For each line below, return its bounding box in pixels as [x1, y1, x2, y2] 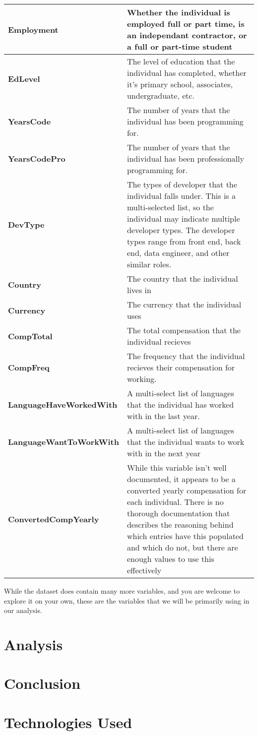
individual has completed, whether [127, 67, 247, 78]
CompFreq [8, 362, 50, 373]
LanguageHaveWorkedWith [8, 399, 118, 410]
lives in [127, 284, 151, 296]
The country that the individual [127, 273, 238, 284]
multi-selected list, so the [127, 201, 214, 213]
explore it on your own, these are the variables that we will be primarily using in [4, 595, 250, 606]
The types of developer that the [127, 179, 237, 190]
